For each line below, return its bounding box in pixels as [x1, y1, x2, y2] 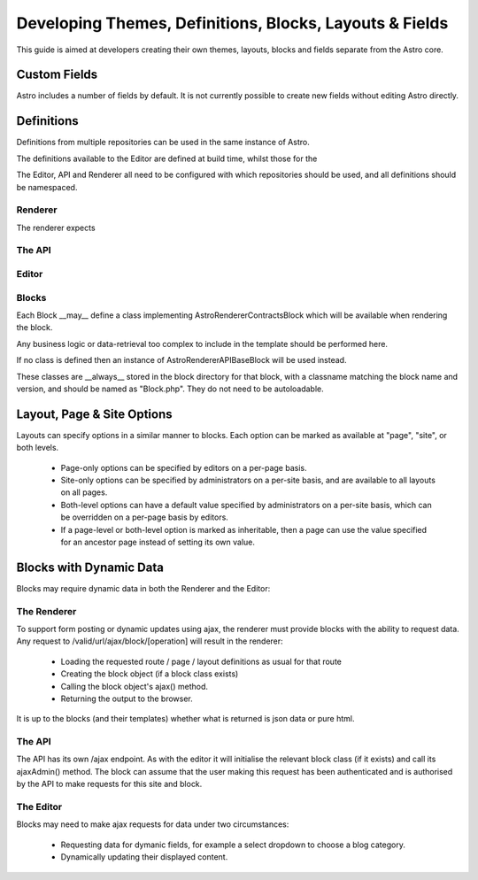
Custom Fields [16, 67, 98, 82]
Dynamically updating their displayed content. [60, 852, 228, 862]
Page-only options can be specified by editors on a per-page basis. [60, 462, 307, 473]
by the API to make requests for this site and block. [16, 779, 203, 790]
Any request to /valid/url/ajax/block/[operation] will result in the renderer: [16, 636, 283, 646]
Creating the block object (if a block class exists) [60, 668, 239, 679]
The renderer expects [16, 222, 96, 233]
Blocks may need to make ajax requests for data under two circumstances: [16, 819, 289, 830]
